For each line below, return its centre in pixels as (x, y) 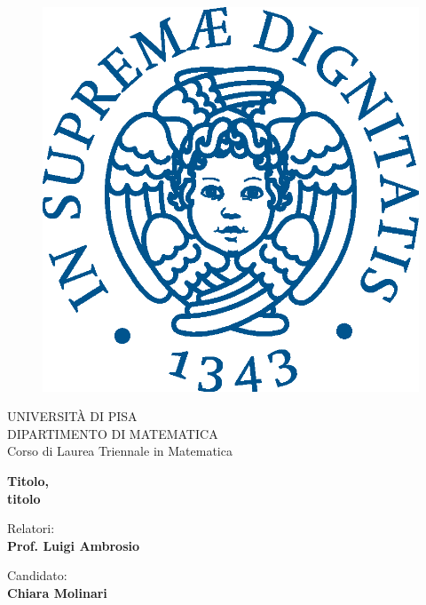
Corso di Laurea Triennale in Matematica (120, 451)
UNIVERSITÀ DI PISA (72, 416)
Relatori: (31, 528)
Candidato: (37, 575)
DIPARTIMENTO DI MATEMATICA (113, 433)
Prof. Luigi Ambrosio (74, 545)
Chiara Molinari (57, 592)
